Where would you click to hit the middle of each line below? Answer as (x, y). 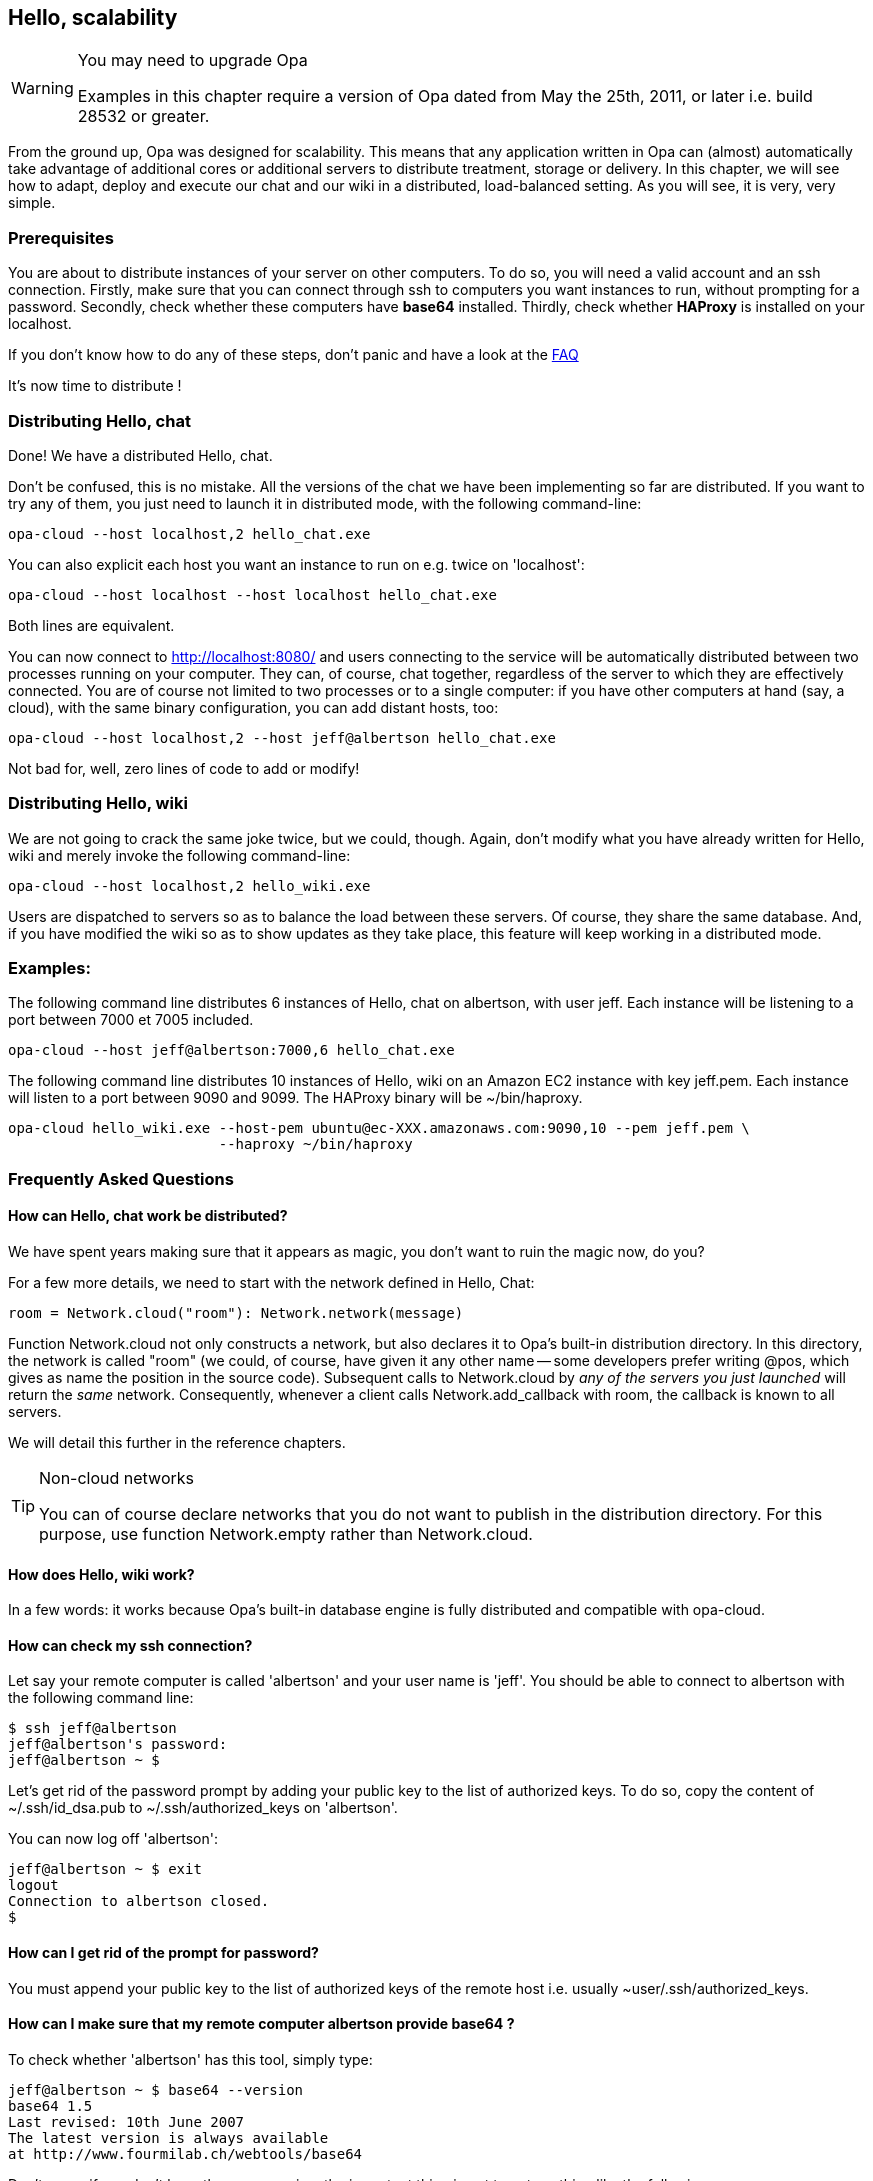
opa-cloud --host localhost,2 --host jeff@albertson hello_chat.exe (282, 737)
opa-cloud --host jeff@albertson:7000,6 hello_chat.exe (231, 1050)
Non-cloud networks (116, 1478)
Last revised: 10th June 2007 (126, 2121)
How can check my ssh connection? (130, 1645)
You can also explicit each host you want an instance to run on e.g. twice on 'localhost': (296, 564)
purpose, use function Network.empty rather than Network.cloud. (286, 1534)
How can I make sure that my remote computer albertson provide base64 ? (261, 2024)
